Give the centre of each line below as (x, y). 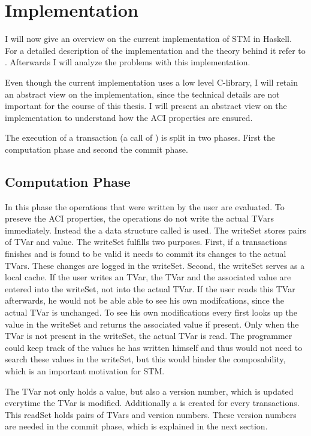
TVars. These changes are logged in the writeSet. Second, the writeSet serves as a (155, 265)
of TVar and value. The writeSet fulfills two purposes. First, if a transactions (146, 242)
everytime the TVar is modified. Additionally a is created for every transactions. (152, 403)
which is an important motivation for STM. (85, 370)
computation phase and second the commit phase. (96, 149)
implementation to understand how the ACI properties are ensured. (129, 117)
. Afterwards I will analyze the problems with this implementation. (128, 62)
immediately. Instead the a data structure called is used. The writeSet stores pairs (155, 230)
